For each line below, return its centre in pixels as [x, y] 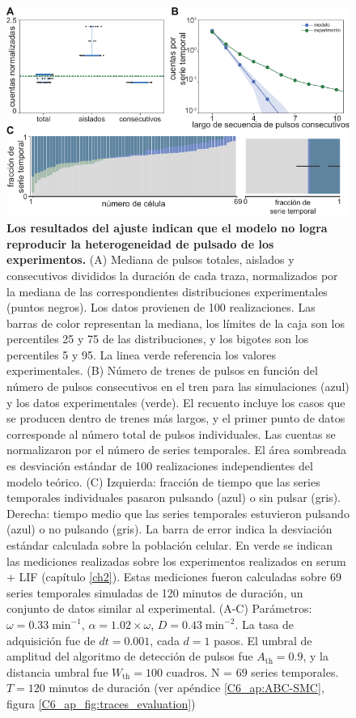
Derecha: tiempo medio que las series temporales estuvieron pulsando [178, 513]
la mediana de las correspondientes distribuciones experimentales [167, 291]
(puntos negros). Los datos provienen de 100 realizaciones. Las [161, 307]
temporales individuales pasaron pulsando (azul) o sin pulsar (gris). [174, 497]
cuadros [185, 673]
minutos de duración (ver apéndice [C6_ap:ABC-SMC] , [186, 688]
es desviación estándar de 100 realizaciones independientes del [160, 466]
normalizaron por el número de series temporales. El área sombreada [177, 450]
